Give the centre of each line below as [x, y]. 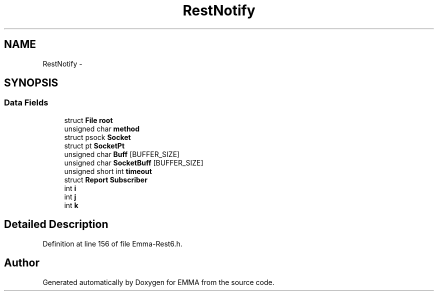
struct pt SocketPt [94, 145]
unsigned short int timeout [108, 171]
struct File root [88, 120]
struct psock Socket [97, 137]
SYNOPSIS [31, 83]
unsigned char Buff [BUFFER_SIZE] [122, 154]
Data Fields [26, 103]
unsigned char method [102, 128]
